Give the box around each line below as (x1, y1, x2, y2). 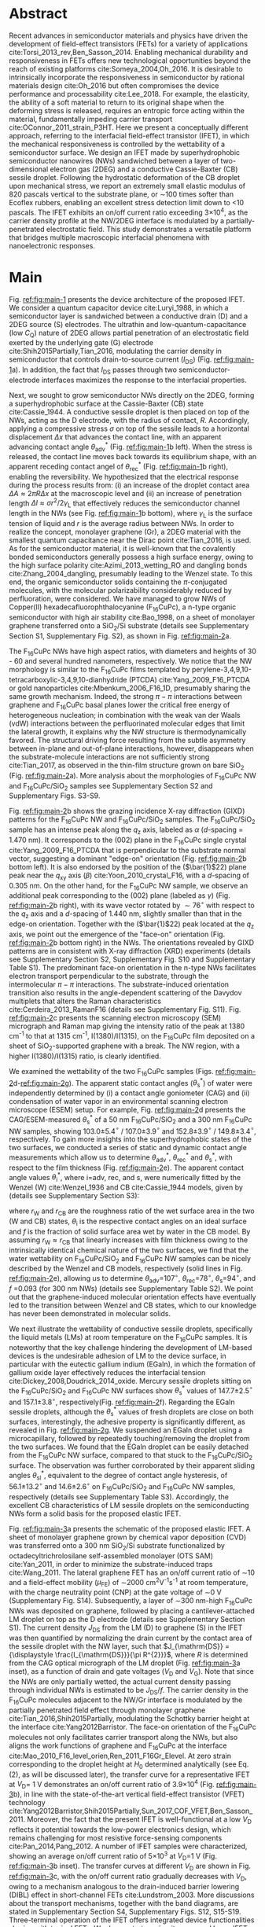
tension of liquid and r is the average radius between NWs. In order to (9, 519, 234, 528)
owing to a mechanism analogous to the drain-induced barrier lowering (9, 1881, 240, 1891)
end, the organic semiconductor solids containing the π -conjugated (9, 577, 227, 587)
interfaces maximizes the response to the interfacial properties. (41, 375, 247, 384)
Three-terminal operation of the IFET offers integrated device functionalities (9, 1915, 255, 1925)
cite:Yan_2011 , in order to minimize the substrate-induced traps (9, 1559, 213, 1568)
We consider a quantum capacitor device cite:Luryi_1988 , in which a (9, 303, 229, 312)
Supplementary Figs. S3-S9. (9, 791, 101, 800)
